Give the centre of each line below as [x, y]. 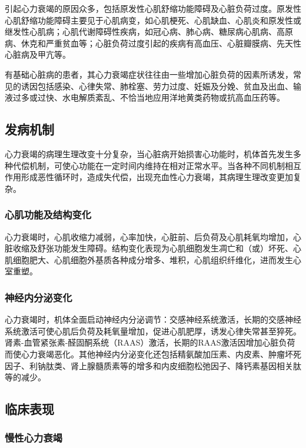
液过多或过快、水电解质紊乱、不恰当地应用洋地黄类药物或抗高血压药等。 [145, 97]
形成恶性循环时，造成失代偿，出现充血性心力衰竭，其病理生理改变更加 [157, 177]
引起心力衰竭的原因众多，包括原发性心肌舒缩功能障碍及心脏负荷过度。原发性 [153, 8]
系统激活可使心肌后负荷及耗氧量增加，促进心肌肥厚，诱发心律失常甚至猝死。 [153, 331]
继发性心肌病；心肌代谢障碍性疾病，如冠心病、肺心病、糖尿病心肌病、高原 [149, 31]
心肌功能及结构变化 [48, 215]
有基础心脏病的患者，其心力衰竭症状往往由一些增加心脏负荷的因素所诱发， [149, 74]
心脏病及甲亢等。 [38, 54]
